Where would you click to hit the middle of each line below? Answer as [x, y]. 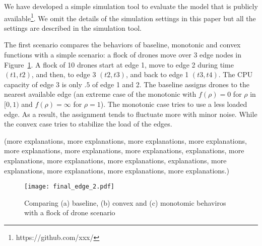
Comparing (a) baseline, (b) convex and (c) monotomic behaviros [125, 202]
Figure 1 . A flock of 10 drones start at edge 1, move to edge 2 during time [119, 64]
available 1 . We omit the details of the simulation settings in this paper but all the [130, 17]
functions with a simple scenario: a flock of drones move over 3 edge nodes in [123, 55]
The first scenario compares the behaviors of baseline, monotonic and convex [122, 45]
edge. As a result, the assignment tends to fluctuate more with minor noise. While [131, 114]
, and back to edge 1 [157, 74]
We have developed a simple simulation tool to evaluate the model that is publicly [131, 6]
